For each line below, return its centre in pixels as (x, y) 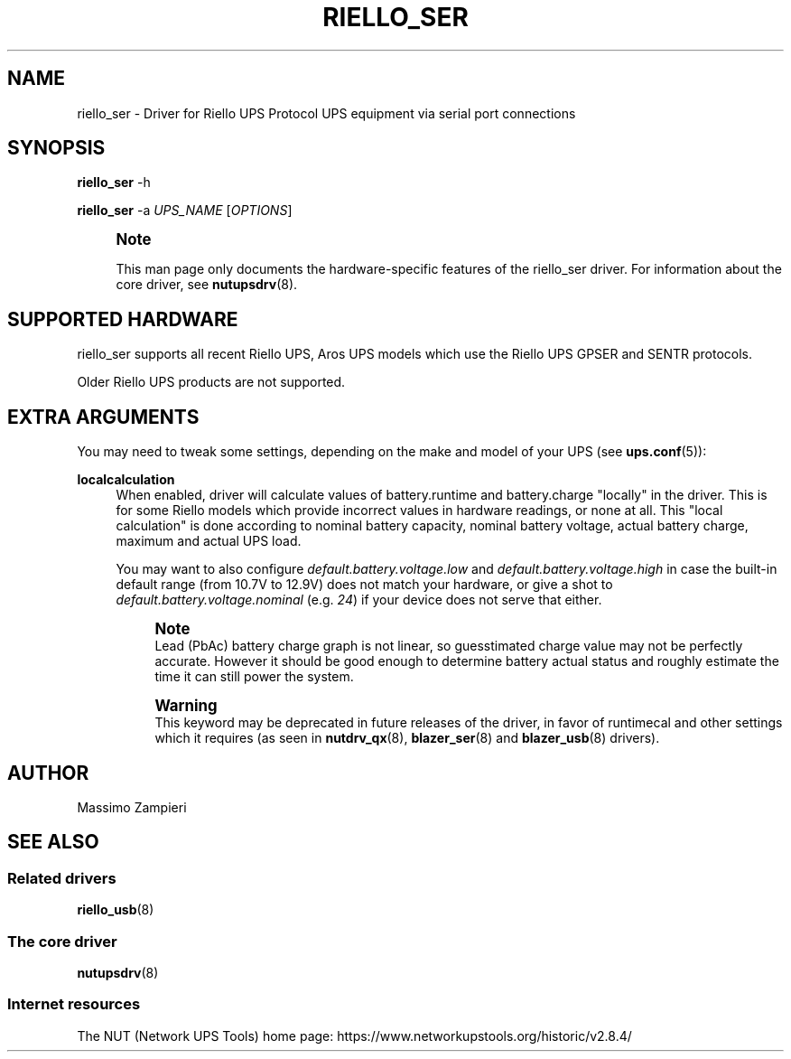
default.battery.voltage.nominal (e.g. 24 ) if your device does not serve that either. (359, 600)
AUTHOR (48, 773)
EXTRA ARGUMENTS (103, 417)
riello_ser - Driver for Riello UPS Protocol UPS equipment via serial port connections (326, 113)
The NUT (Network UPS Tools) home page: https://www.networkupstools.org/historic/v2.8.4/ (354, 1036)
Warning (186, 706)
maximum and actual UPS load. (209, 541)
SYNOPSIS (56, 148)
